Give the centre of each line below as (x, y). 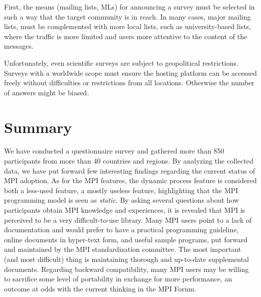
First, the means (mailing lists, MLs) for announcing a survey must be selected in (129, 7)
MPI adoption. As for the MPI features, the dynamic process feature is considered (130, 180)
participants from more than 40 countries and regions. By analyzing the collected (129, 161)
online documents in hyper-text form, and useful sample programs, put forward (126, 239)
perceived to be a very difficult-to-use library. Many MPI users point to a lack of (128, 219)
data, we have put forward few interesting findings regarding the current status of (129, 170)
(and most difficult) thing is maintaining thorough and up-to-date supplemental (126, 259)
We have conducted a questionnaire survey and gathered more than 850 (114, 151)
